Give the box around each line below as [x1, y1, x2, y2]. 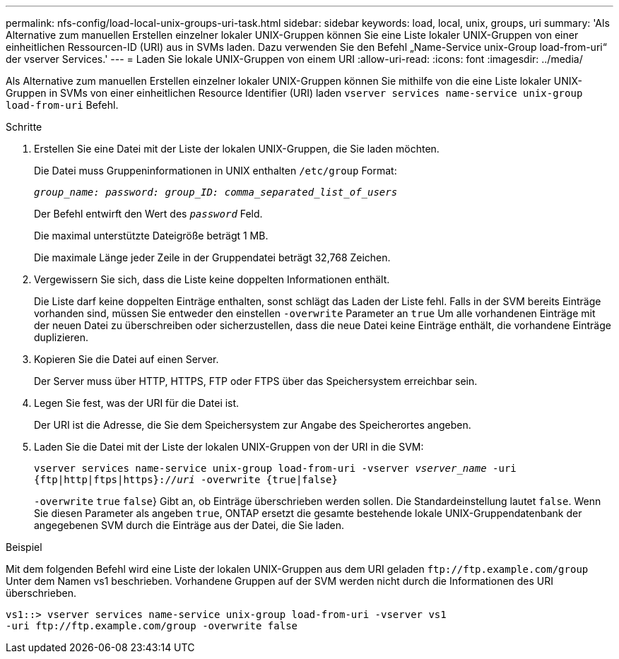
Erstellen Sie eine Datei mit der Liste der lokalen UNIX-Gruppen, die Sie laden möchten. [34, 143, 440, 155]
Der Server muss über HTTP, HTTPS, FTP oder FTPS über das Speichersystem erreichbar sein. [34, 375, 478, 387]
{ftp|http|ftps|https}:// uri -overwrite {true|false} [34, 474, 338, 485]
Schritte [6, 121, 42, 133]
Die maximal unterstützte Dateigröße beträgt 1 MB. [34, 230, 269, 242]
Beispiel [6, 541, 42, 553]
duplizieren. [34, 331, 88, 343]
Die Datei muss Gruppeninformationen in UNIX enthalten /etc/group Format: [34, 165, 397, 177]
